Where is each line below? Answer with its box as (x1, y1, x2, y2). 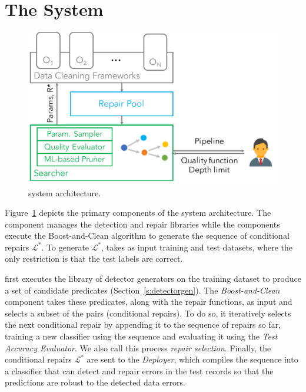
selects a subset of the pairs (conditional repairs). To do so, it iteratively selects (5, 307, 291, 319)
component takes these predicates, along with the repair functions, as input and (5, 295, 292, 308)
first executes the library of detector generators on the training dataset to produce (5, 272, 301, 285)
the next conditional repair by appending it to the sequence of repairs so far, (5, 318, 281, 331)
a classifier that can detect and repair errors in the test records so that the (5, 364, 274, 377)
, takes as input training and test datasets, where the (101, 241, 292, 253)
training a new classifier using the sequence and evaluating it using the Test (5, 330, 278, 342)
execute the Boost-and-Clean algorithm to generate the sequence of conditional (5, 229, 290, 242)
